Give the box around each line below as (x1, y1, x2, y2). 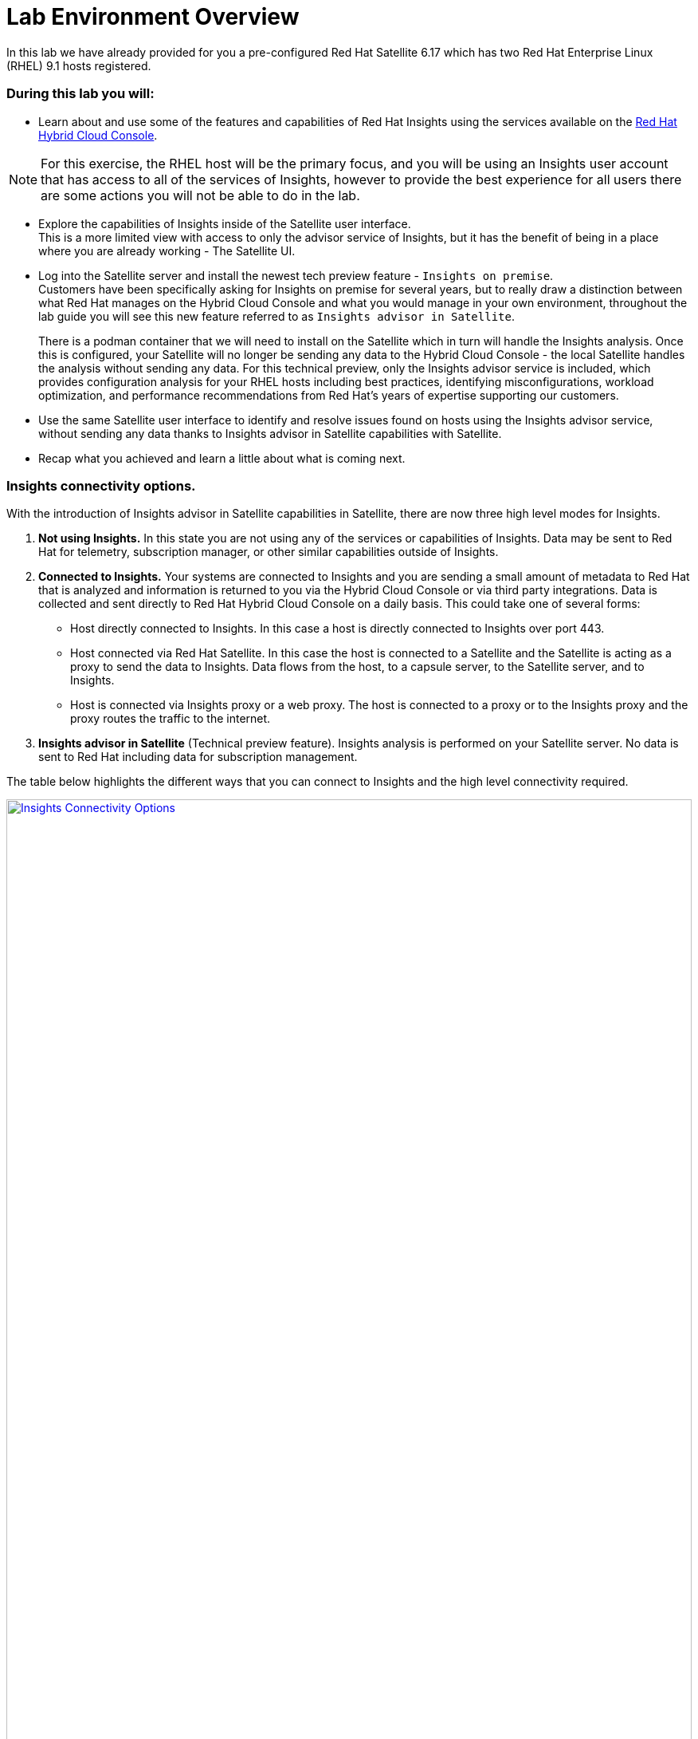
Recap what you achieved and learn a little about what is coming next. (38, 451, 406, 465)
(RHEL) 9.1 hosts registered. (6, 58, 151, 73)
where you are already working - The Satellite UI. (38, 243, 296, 258)
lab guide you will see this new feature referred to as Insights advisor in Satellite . (38, 309, 515, 323)
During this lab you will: (6, 85, 155, 102)
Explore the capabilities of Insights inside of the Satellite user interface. (38, 216, 411, 231)
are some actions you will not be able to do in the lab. (41, 187, 360, 203)
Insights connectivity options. (6, 477, 196, 494)
